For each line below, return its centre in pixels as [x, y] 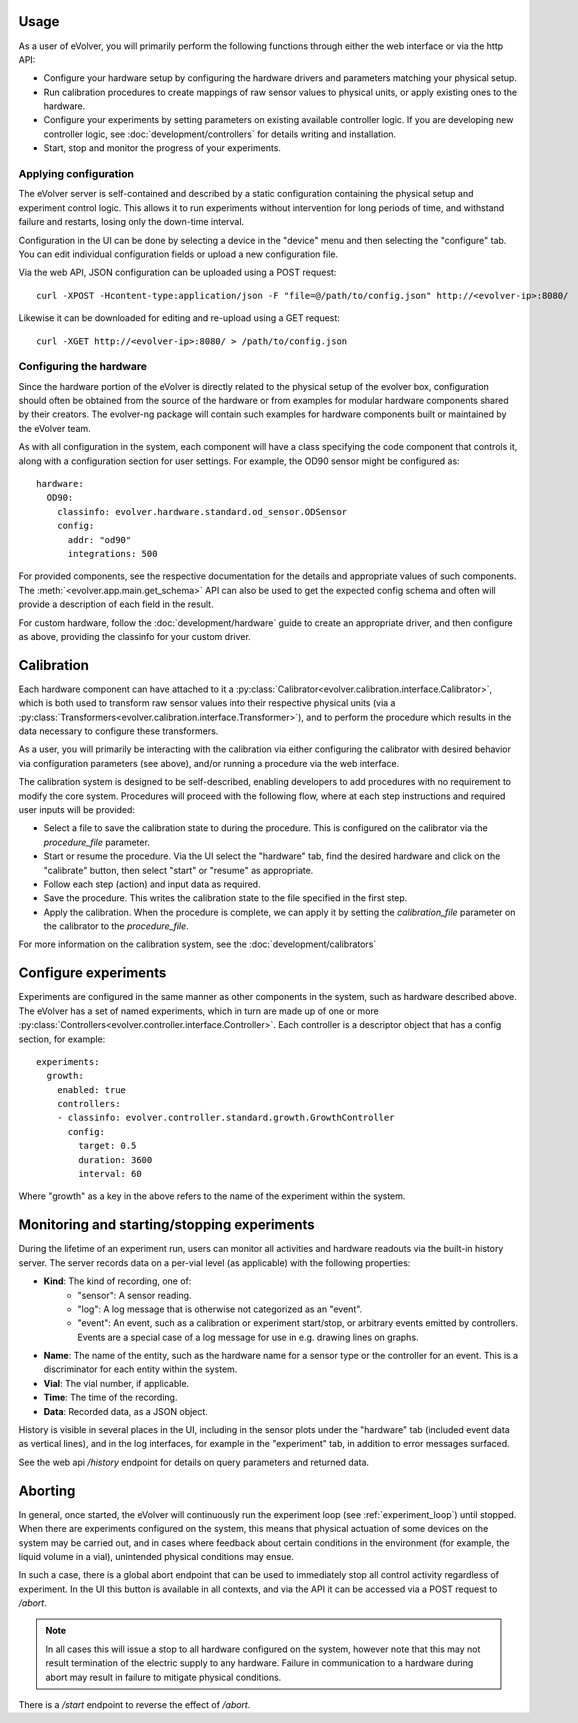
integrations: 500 [112, 553]
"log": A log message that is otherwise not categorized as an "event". [220, 1309]
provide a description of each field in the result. [116, 604]
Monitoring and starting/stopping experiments [166, 1225]
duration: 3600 [115, 1159]
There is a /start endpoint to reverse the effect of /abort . [134, 1705]
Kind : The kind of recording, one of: [117, 1281]
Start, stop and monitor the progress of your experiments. [162, 148]
